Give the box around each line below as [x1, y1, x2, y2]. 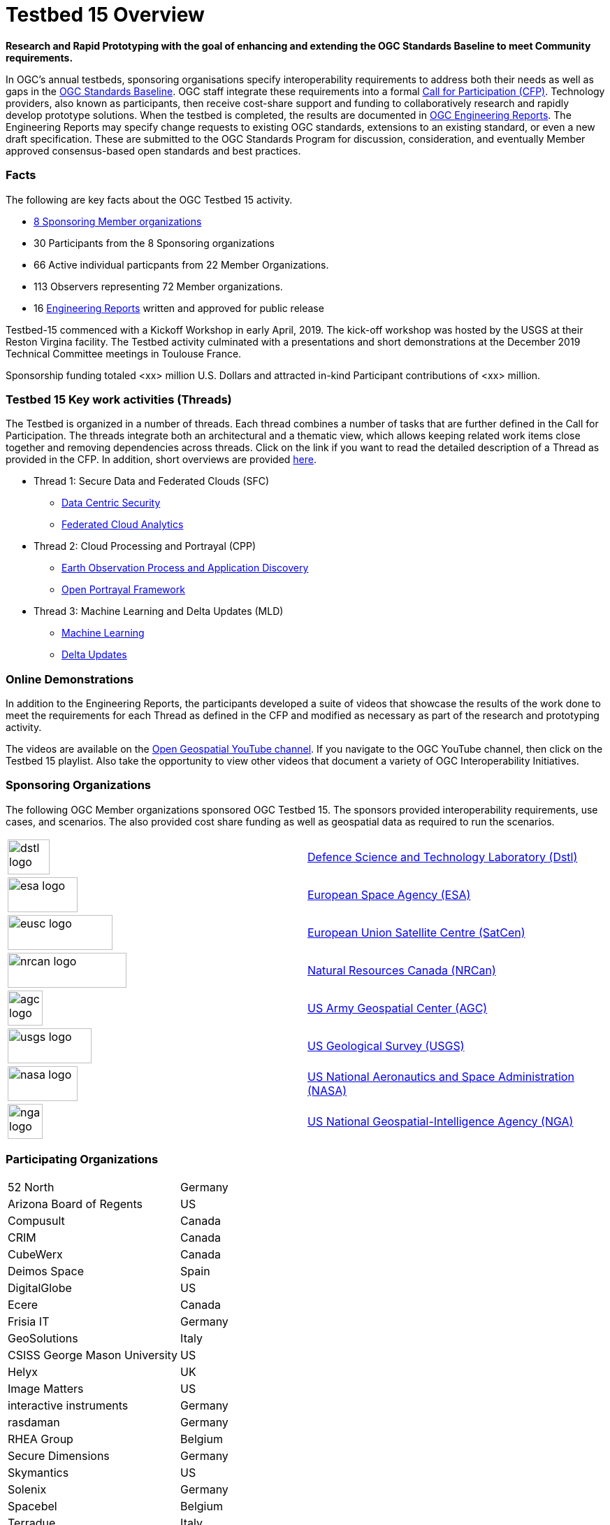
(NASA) [307, 1083, 347, 1098]
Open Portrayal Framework [61, 583, 185, 596]
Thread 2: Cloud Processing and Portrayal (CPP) [34, 540, 256, 553]
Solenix [8, 1482, 47, 1496]
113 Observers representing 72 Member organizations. [34, 280, 283, 292]
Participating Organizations [6, 1152, 159, 1167]
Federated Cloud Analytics [61, 518, 184, 531]
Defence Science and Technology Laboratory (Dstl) [307, 849, 578, 864]
